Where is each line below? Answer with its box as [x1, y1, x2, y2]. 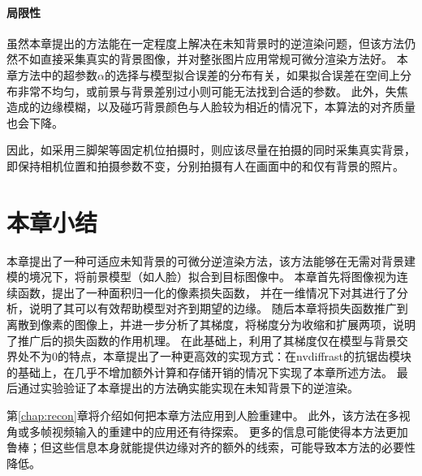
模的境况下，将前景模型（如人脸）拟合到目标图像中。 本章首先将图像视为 [6, 268, 397, 285]
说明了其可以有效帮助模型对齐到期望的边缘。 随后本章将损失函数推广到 [28, 300, 408, 317]
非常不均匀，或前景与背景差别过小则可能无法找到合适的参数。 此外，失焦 [17, 82, 408, 99]
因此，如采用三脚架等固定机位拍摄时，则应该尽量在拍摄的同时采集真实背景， [6, 141, 416, 158]
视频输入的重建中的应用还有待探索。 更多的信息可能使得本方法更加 [51, 422, 408, 439]
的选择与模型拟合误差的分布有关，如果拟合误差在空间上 [104, 66, 400, 83]
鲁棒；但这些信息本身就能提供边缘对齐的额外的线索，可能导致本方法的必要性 [6, 439, 416, 456]
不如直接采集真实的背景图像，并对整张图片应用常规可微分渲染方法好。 [17, 50, 393, 67]
